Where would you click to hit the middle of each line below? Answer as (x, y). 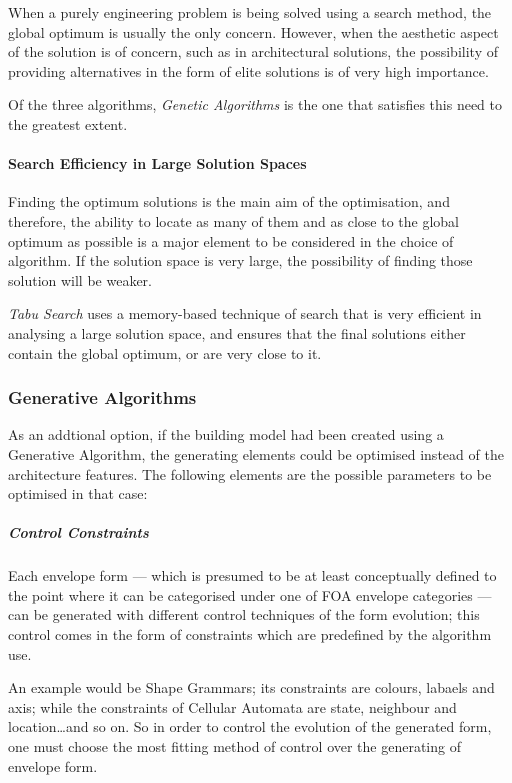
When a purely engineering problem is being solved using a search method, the (250, 12)
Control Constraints (78, 532)
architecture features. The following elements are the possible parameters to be (250, 473)
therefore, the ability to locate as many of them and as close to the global (233, 220)
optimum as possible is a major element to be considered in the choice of (231, 240)
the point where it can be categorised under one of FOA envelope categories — (250, 594)
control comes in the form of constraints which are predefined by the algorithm (250, 634)
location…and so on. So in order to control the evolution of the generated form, (250, 726)
